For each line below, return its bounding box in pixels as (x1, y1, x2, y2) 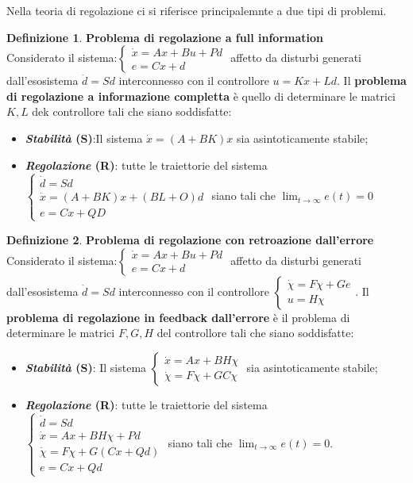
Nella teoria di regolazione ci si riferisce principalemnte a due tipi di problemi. (6, 2, 387, 18)
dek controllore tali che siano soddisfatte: (32, 103, 232, 120)
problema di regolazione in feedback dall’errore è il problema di (6, 309, 350, 325)
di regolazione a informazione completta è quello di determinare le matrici (6, 87, 396, 104)
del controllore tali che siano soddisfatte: (156, 324, 354, 341)
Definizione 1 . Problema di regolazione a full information (6, 29, 323, 45)
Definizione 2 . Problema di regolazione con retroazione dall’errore (6, 231, 374, 247)
